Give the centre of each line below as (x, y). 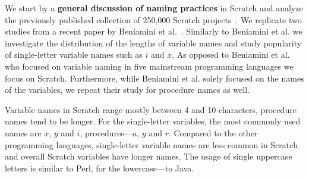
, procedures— (106, 132)
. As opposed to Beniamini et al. (231, 54)
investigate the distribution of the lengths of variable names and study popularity (153, 43)
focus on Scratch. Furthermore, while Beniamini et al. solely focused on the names (154, 78)
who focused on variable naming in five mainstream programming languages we (149, 66)
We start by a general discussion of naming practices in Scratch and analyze (154, 8)
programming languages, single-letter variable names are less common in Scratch (151, 144)
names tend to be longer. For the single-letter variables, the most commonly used (153, 121)
